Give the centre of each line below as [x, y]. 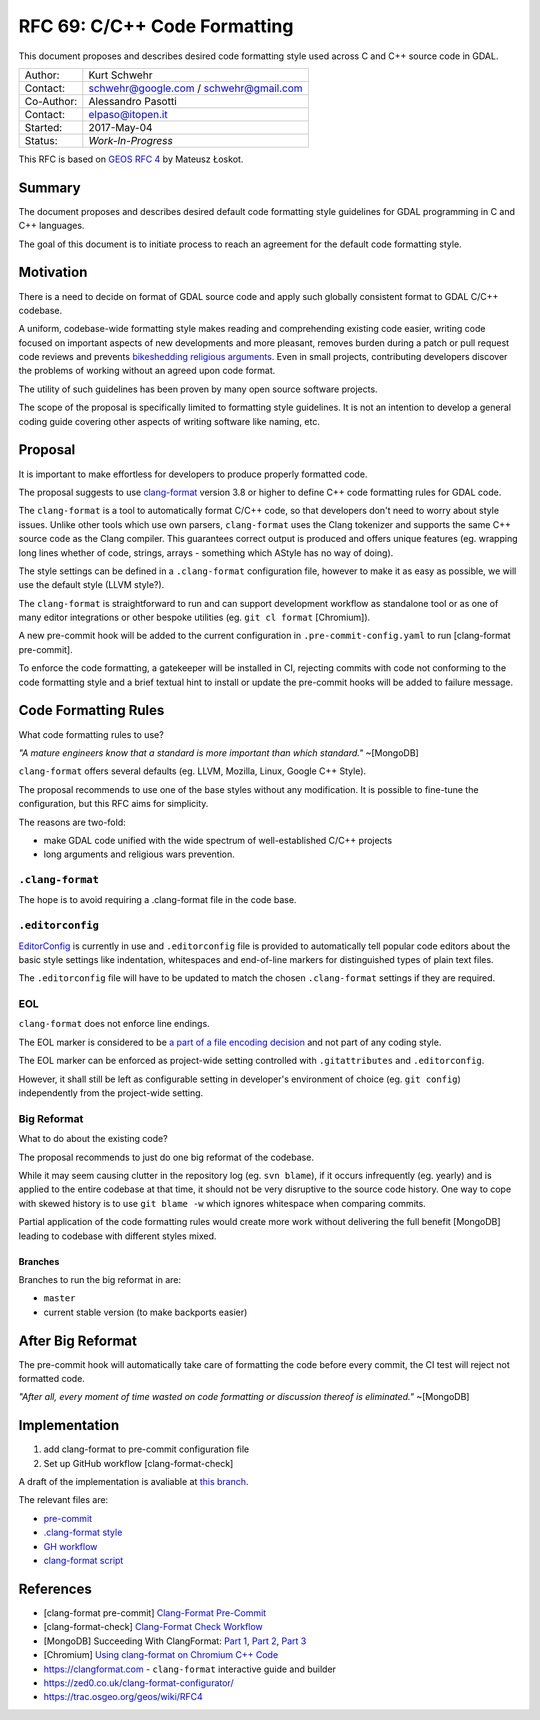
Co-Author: [51, 101]
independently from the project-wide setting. [111, 1093]
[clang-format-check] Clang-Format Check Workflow [153, 1627]
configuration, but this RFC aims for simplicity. [113, 804]
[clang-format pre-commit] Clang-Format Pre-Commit [155, 1612]
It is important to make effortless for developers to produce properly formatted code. [193, 474]
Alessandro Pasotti [132, 101]
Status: [41, 140]
